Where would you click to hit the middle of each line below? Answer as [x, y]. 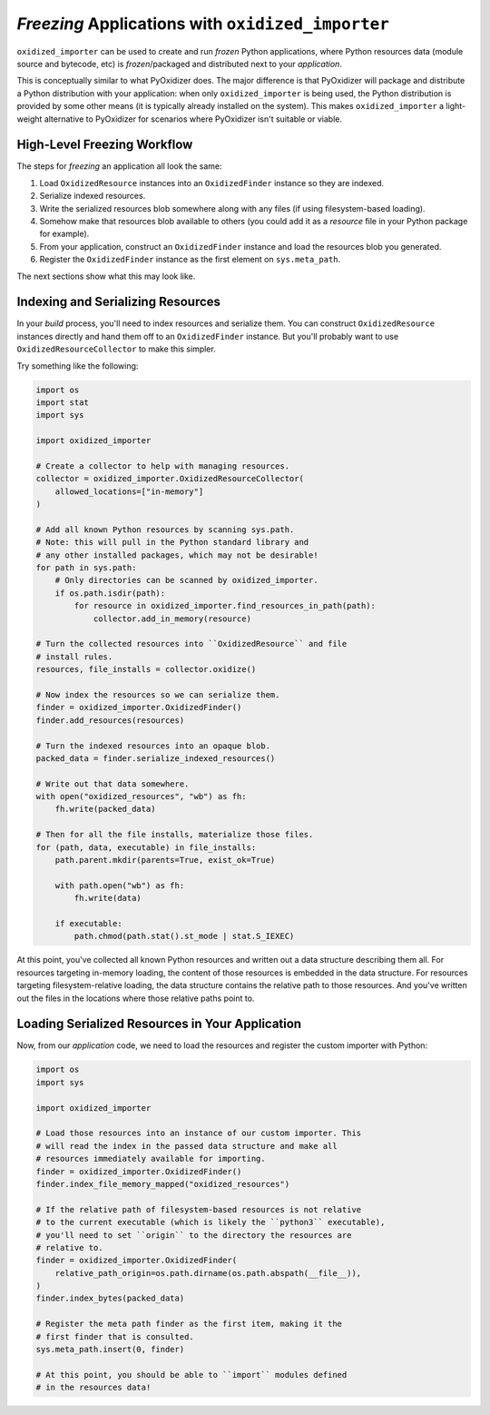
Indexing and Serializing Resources [119, 302]
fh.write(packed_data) [105, 809]
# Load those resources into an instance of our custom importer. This [199, 1133]
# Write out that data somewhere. [113, 784]
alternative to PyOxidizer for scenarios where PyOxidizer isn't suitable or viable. [193, 119]
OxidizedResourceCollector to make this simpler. [117, 349]
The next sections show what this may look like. [106, 276]
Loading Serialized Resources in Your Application [159, 1024]
